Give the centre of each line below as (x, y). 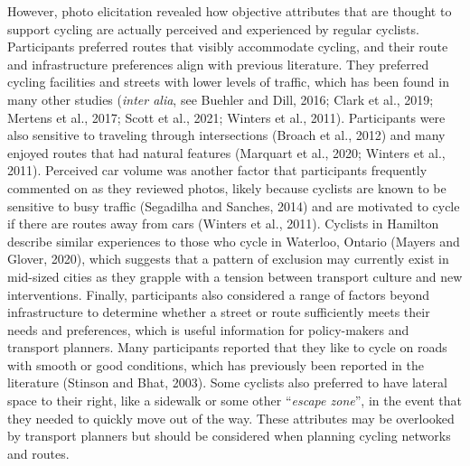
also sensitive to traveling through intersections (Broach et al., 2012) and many (226, 135)
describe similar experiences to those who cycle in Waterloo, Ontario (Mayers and (234, 241)
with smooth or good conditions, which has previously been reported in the (216, 364)
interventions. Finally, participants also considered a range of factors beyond (219, 294)
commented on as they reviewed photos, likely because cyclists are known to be (227, 187)
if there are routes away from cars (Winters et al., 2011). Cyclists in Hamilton (223, 224)
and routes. (38, 453)
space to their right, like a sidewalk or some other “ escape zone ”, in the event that (235, 401)
